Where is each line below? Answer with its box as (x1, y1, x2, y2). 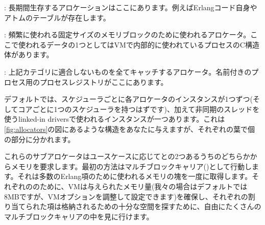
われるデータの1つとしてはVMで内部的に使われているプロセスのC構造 (25, 39, 259, 50)
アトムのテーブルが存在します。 (4, 12, 110, 22)
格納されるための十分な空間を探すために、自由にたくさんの (61, 201, 261, 212)
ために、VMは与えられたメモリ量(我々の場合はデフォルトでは (39, 181, 248, 191)
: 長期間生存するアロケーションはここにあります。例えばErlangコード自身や (4, 2, 257, 12)
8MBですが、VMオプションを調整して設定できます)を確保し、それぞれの (4, 191, 248, 201)
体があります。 (4, 49, 54, 60)
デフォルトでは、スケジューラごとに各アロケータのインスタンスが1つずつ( (4, 94, 253, 104)
